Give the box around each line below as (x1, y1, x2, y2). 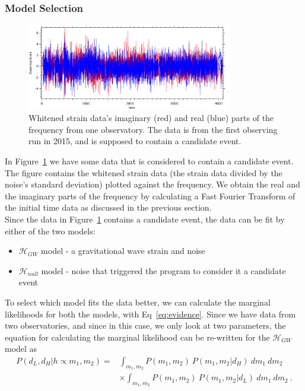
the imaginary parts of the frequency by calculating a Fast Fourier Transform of (5, 189, 296, 202)
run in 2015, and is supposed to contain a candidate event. (28, 135, 242, 147)
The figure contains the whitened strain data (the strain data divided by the (5, 166, 282, 179)
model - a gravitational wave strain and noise (41, 244, 205, 257)
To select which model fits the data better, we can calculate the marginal (5, 295, 271, 308)
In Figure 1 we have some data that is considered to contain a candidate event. (5, 155, 294, 167)
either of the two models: (5, 224, 96, 237)
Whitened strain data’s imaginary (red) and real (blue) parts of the (28, 112, 274, 124)
